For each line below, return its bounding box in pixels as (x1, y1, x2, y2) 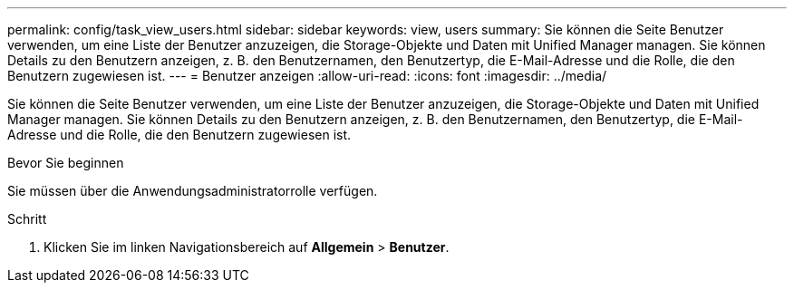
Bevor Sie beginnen (7, 155, 124, 170)
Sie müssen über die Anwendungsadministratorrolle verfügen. (7, 183, 378, 198)
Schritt (7, 211, 47, 227)
